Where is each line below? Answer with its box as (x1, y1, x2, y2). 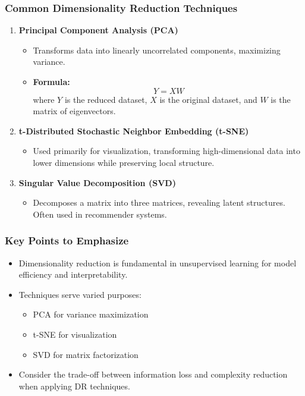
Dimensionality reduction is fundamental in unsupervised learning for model (18, 256, 297, 269)
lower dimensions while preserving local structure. (33, 156, 215, 168)
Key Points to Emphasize (5, 233, 129, 248)
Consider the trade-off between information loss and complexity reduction (18, 368, 288, 381)
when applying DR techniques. (18, 379, 130, 392)
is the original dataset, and (159, 93, 257, 105)
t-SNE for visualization (33, 328, 117, 340)
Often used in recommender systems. (33, 208, 167, 220)
